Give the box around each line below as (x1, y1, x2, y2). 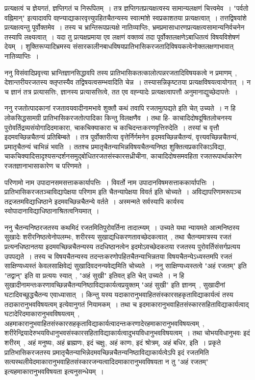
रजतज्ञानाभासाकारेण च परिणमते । (4, 160, 90, 170)
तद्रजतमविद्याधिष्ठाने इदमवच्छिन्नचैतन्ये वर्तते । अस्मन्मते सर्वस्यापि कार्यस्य (4, 196, 184, 206)
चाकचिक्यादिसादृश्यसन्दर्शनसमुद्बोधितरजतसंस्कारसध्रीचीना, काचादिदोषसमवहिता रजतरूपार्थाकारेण (4, 151, 242, 161)
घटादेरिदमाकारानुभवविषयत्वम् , (4, 309, 80, 319)
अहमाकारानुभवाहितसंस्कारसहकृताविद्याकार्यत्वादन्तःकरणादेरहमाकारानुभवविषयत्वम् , (4, 318, 204, 328)
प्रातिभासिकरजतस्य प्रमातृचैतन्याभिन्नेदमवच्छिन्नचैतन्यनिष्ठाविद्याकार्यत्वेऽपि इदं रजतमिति (4, 347, 209, 357)
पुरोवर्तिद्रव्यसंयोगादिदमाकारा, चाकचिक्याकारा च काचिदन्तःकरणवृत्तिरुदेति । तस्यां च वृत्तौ (4, 122, 219, 132)
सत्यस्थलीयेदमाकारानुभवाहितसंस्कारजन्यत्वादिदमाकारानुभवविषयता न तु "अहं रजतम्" (4, 356, 209, 367)
